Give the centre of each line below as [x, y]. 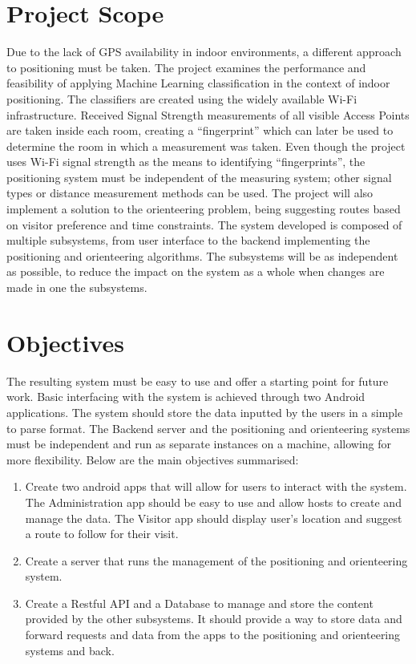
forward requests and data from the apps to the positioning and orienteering [213, 635]
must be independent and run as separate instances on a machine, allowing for [199, 444]
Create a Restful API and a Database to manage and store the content [199, 603]
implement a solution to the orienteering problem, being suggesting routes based [204, 209]
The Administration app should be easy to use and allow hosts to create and [213, 502]
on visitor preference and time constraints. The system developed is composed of [204, 224]
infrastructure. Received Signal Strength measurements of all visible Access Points [208, 114]
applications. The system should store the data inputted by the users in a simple [205, 412]
